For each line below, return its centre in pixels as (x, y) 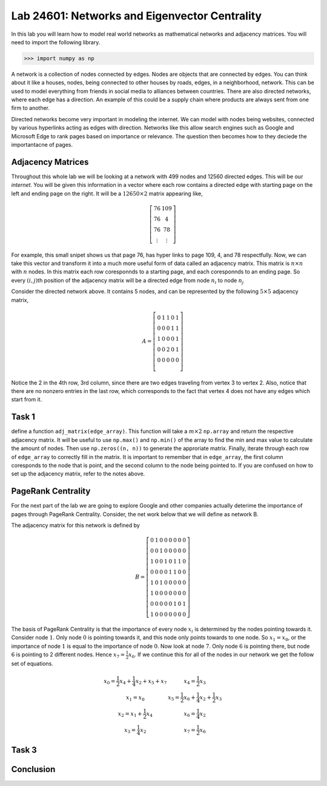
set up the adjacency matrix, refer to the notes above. (78, 474)
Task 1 (23, 417)
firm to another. (31, 108)
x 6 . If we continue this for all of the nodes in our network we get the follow (221, 655)
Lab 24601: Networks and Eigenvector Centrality (137, 16)
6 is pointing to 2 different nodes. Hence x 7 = (68, 655)
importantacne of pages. (42, 145)
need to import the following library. (56, 42)
